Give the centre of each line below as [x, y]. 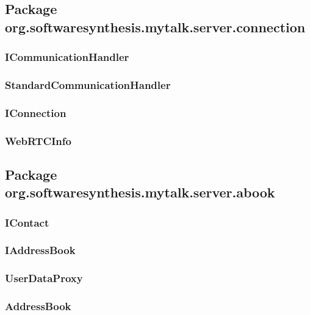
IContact [27, 222]
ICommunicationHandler [67, 57]
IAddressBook [40, 250]
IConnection [36, 112]
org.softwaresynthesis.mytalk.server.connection [155, 27]
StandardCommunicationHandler [88, 84]
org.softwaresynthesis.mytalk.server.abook [140, 192]
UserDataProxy [44, 278]
